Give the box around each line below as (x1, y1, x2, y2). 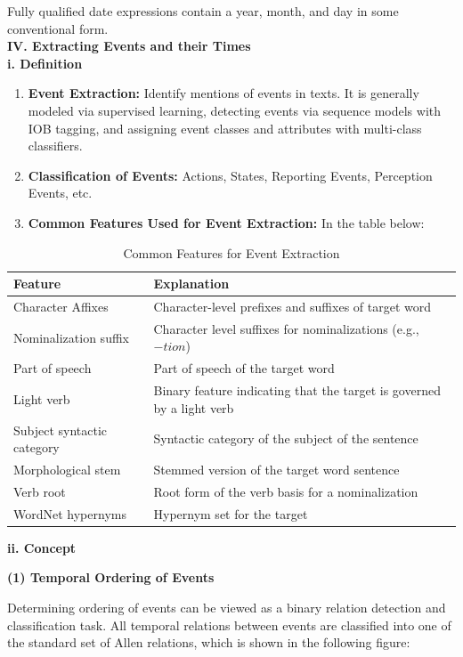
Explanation (153, 274, 230, 293)
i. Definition (7, 53, 83, 72)
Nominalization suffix (13, 328, 129, 346)
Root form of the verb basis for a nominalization (153, 482, 418, 500)
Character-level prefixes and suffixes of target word (153, 296, 431, 315)
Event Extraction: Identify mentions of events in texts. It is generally (28, 84, 419, 102)
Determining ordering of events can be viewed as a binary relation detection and (7, 597, 446, 616)
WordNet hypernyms (13, 504, 126, 523)
